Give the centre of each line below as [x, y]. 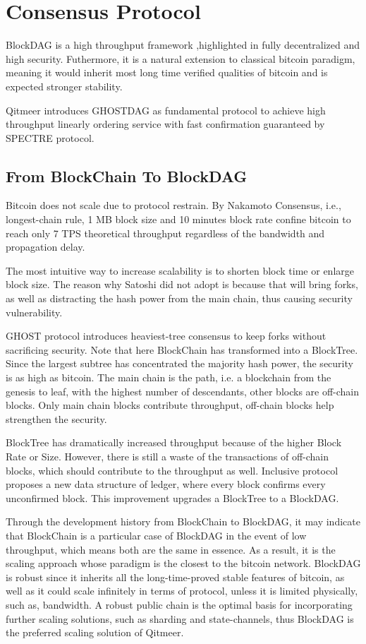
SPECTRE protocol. [50, 137]
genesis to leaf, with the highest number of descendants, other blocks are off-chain [183, 391]
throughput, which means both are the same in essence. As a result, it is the [171, 549]
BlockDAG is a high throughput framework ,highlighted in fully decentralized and [183, 45]
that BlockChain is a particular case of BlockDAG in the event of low [156, 535]
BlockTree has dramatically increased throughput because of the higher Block [174, 442]
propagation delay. [45, 247]
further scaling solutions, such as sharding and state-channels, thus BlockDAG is [180, 618]
